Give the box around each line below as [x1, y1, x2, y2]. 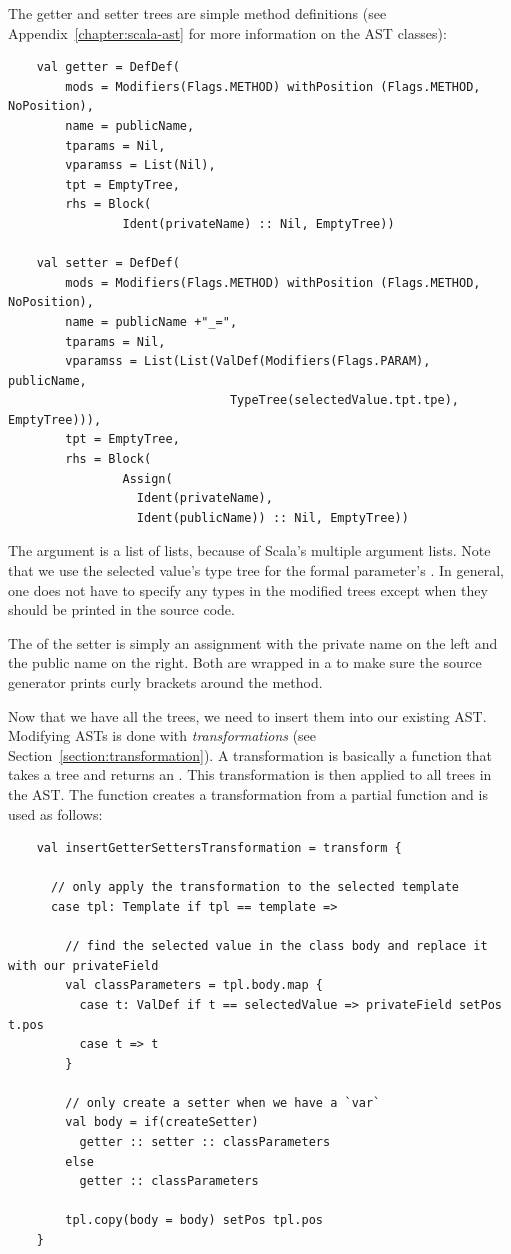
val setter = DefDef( [36, 256, 180, 271]
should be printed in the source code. [8, 599, 235, 620]
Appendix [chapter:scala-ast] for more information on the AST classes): [8, 22, 447, 43]
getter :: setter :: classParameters [79, 1135, 331, 1150]
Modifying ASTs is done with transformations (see [8, 725, 317, 746]
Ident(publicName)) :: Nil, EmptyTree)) [136, 510, 409, 525]
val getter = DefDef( [36, 60, 180, 75]
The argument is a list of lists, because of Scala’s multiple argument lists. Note [8, 540, 491, 561]
